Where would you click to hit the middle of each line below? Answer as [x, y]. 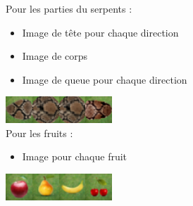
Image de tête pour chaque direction [100, 32]
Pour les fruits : [39, 133]
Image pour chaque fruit [75, 156]
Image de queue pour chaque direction [105, 79]
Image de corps [55, 56]
